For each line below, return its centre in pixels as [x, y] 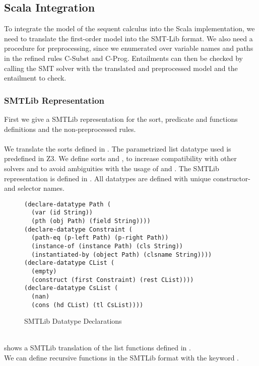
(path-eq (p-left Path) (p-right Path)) [100, 238]
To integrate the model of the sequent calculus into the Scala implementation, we [129, 28]
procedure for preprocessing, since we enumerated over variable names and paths [129, 48]
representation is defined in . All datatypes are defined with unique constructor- [127, 178]
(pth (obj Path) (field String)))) [91, 221]
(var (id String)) [62, 213]
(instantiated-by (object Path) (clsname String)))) [122, 254]
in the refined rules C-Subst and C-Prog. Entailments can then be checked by [124, 58]
